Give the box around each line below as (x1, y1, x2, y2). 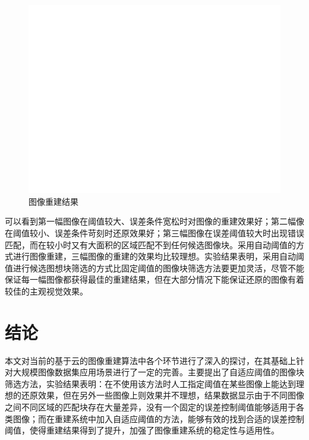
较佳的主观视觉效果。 (5, 284, 88, 297)
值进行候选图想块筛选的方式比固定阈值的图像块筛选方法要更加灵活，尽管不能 (5, 261, 304, 274)
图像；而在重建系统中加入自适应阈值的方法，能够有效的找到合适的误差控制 (12, 412, 304, 425)
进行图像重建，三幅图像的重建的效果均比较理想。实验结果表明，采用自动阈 (12, 250, 304, 262)
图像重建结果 (29, 195, 78, 207)
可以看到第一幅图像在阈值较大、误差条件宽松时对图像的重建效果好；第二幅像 (5, 215, 304, 227)
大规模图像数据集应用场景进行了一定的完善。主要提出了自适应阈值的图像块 (12, 366, 304, 378)
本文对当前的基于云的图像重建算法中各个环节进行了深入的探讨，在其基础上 (5, 354, 296, 366)
